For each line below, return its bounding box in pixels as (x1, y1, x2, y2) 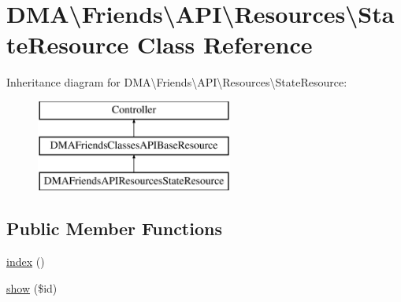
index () (6, 253, 45, 270)
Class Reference (136, 28, 313, 61)
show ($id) (6, 279, 58, 296)
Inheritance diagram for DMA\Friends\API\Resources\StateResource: (6, 74, 347, 90)
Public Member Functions (6, 216, 222, 241)
